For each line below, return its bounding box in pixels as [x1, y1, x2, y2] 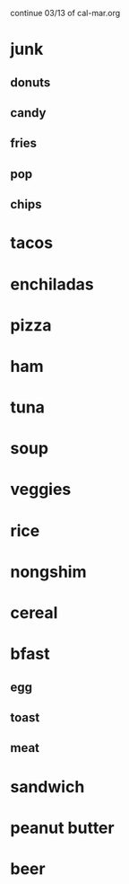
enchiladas [10, 274, 95, 295]
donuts [10, 75, 51, 90]
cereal [10, 603, 58, 623]
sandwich [10, 776, 85, 797]
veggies [10, 480, 72, 499]
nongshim [10, 561, 87, 582]
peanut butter [10, 818, 115, 838]
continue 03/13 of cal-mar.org [10, 8, 120, 18]
